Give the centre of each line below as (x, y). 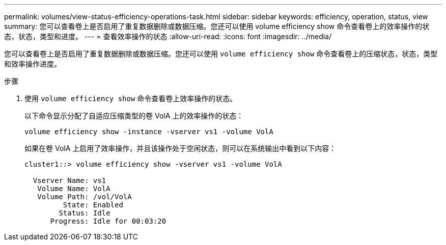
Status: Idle (85, 213)
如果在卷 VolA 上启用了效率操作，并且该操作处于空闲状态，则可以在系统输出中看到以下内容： (180, 148)
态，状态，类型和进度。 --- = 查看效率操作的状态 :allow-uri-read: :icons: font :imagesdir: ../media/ (168, 36)
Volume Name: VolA (74, 189)
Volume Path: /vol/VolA (85, 197)
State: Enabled (93, 205)
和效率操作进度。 (33, 64)
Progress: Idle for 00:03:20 (108, 221)
